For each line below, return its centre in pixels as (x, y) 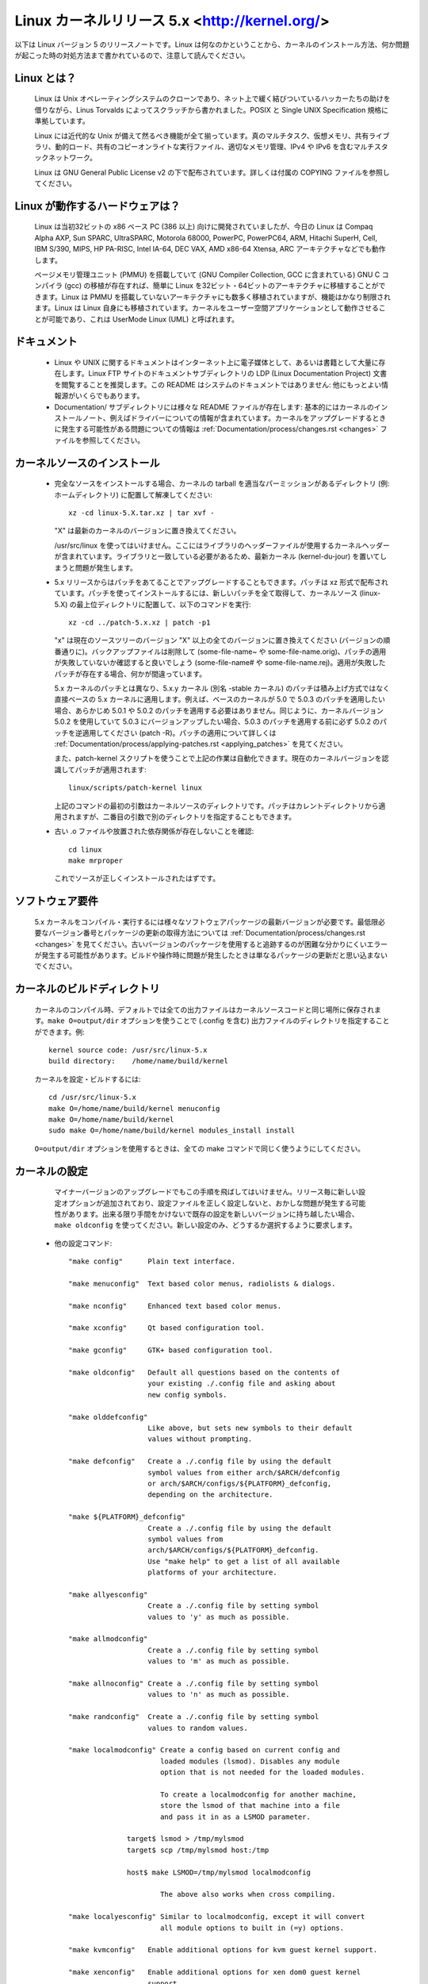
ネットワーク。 (72, 158)
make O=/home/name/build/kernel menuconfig (134, 1108)
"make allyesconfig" (108, 1594)
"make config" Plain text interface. (152, 1261)
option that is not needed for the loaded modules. (262, 1773)
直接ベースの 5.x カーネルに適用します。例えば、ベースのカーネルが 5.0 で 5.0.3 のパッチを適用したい (220, 699)
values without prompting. (200, 1439)
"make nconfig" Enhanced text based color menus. (175, 1306)
